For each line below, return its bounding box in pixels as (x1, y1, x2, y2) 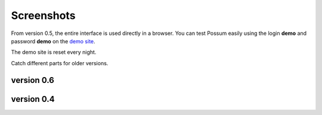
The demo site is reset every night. (11, 49, 97, 56)
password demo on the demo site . (11, 37, 95, 44)
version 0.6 (11, 75, 55, 85)
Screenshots (11, 9, 76, 22)
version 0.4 (11, 94, 55, 104)
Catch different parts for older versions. (11, 59, 109, 66)
